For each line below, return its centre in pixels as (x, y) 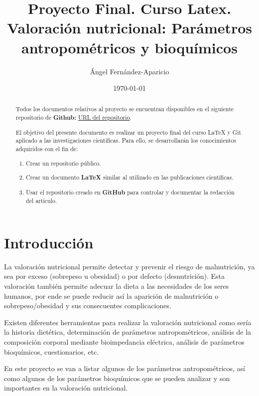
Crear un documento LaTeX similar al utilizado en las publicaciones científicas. (130, 178)
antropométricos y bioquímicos (129, 47)
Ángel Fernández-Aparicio (129, 71)
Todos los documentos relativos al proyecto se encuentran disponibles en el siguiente (125, 109)
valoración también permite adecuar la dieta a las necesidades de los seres (117, 286)
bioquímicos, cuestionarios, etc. (52, 351)
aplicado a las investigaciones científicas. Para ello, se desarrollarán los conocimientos (126, 140)
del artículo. (42, 201)
